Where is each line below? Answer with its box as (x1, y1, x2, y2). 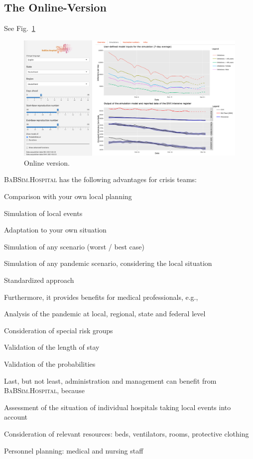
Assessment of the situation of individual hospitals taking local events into (4, 402, 231, 412)
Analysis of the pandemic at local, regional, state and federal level (4, 308, 206, 319)
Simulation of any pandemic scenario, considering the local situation (4, 258, 212, 268)
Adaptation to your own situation (4, 225, 107, 235)
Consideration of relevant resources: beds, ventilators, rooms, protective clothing (4, 428, 249, 439)
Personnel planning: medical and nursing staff (4, 445, 143, 456)
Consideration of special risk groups (4, 325, 113, 335)
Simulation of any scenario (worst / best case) (4, 241, 144, 251)
